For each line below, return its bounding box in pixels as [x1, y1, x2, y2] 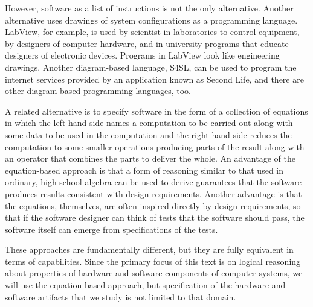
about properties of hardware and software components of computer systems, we [5, 267, 303, 279]
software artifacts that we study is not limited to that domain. [5, 290, 236, 303]
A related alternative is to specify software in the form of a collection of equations [5, 104, 308, 117]
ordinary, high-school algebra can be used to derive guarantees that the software [5, 176, 302, 188]
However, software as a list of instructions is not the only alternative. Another [5, 2, 294, 14]
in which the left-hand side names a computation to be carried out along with [5, 116, 293, 129]
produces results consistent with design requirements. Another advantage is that [5, 187, 302, 200]
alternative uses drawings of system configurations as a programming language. [5, 13, 298, 26]
